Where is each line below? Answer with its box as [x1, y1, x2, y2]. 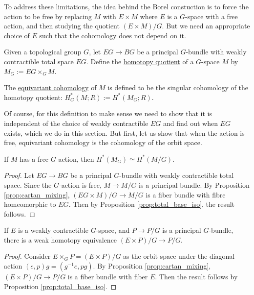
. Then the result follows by [155, 271, 238, 282]
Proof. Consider [4, 251, 51, 261]
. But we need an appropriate [162, 21, 250, 31]
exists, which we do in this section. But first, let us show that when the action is [4, 127, 245, 138]
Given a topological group [4, 47, 82, 57]
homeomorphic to [4, 199, 56, 209]
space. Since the [4, 179, 52, 190]
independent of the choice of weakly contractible [4, 118, 148, 128]
